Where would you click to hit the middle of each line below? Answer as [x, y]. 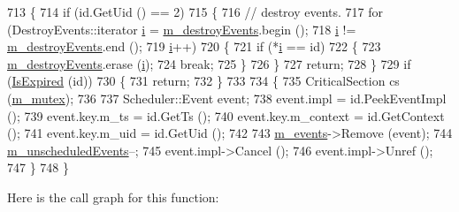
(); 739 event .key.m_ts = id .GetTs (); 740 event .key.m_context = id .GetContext [226, 115]
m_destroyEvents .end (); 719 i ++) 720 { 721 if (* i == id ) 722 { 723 [194, 46]
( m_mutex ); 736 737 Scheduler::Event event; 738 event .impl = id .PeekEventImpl [227, 98]
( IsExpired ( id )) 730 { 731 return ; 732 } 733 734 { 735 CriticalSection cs [203, 81]
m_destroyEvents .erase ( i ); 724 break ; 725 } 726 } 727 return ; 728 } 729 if [209, 63]
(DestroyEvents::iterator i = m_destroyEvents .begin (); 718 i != [182, 29]
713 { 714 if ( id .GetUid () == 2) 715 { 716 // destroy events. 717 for [195, 11]
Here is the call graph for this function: [113, 197]
